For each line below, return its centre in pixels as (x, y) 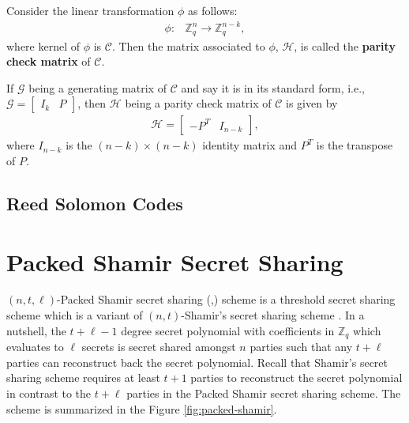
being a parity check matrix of (198, 103)
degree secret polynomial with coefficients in (228, 330)
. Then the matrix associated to (188, 45)
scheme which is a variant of (75, 315)
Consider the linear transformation (90, 10)
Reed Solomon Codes (95, 203)
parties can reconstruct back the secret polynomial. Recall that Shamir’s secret (197, 362)
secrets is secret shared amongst (159, 347)
